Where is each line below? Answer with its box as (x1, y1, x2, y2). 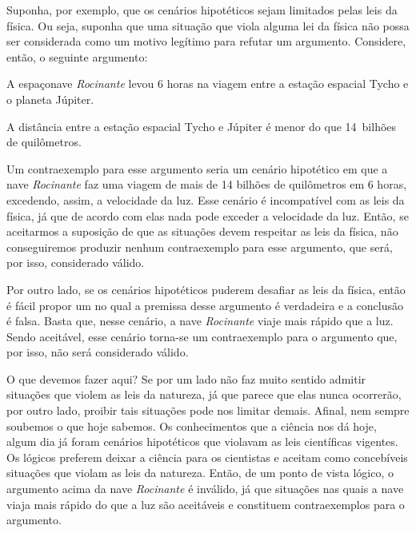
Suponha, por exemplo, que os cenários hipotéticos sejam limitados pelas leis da (6, 2, 398, 18)
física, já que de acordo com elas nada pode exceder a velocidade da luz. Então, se (6, 207, 409, 224)
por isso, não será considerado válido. (6, 344, 189, 360)
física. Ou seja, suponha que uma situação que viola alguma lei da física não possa (6, 17, 410, 34)
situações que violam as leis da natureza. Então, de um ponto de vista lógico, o (6, 464, 394, 481)
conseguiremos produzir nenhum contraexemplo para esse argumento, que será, (6, 238, 393, 255)
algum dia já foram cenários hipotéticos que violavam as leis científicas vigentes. (6, 433, 398, 450)
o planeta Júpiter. (6, 90, 94, 107)
